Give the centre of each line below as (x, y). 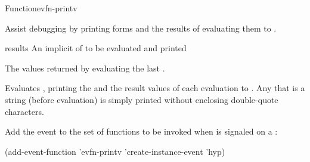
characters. (24, 111)
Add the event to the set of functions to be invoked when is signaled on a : (141, 131)
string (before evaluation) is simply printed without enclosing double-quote (142, 99)
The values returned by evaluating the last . (85, 68)
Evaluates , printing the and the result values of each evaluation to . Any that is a (155, 88)
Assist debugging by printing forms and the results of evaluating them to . (141, 28)
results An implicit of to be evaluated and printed (96, 48)
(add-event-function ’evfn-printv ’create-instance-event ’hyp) (115, 151)
